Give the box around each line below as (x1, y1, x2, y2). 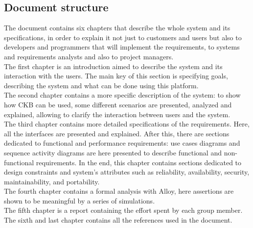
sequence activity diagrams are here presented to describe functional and (4, 147, 222, 157)
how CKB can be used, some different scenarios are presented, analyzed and (4, 99, 232, 109)
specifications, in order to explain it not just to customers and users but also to (4, 32, 242, 42)
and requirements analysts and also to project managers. (4, 51, 174, 61)
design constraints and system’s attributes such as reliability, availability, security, (4, 167, 250, 177)
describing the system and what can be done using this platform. (4, 80, 199, 90)
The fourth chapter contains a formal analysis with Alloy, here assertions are (4, 186, 234, 196)
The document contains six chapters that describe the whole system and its (4, 23, 230, 33)
